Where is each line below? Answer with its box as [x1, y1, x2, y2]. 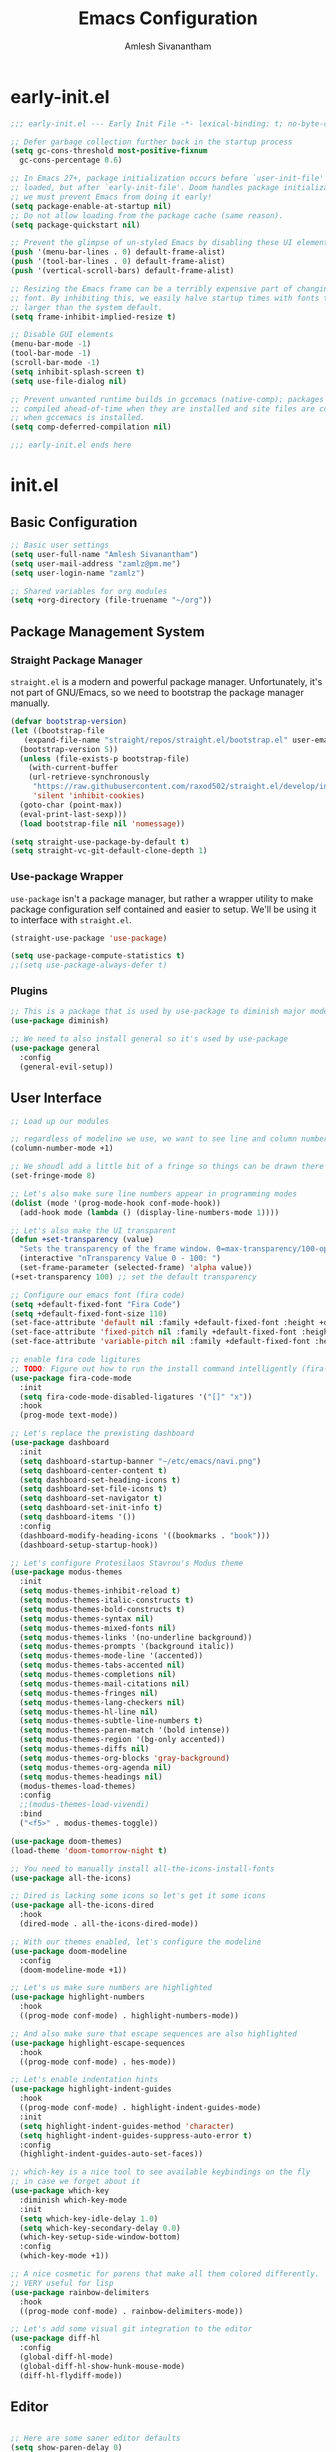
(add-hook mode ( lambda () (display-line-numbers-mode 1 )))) [19, 1207, 280, 1217]
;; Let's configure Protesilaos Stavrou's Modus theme [10, 1558, 244, 1568]
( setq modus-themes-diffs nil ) [19, 1744, 150, 1754]
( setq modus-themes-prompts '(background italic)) [19, 1642, 235, 1652]
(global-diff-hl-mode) [19, 2352, 114, 2362]
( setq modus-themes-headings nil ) [19, 1772, 163, 1782]
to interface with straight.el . [10, 913, 132, 926]
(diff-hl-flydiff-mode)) [19, 2370, 123, 2381]
